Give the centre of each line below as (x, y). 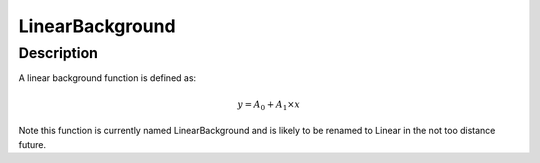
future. (32, 144)
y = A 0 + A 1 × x (268, 105)
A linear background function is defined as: (107, 78)
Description (58, 53)
